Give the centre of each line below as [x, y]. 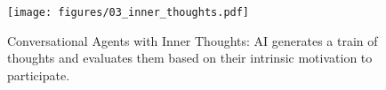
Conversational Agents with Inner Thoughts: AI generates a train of [193, 40]
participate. [39, 75]
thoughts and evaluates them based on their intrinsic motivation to [190, 58]
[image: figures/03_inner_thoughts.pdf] [129, 12]
